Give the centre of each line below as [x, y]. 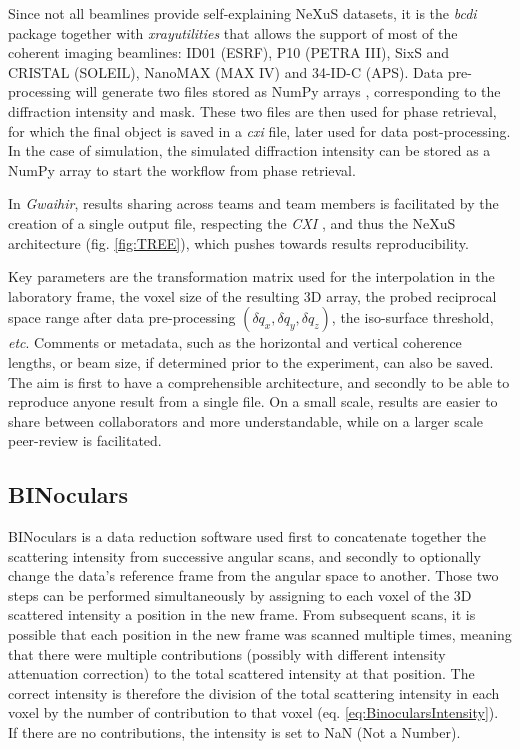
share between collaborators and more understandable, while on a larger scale [246, 420]
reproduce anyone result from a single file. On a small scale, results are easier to [253, 401]
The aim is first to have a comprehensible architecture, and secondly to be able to [259, 381]
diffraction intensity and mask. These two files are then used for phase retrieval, [252, 110]
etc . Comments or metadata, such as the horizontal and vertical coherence [235, 342]
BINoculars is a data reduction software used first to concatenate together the [247, 536]
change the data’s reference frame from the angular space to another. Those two [253, 575]
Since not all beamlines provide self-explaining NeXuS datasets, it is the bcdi [242, 13]
